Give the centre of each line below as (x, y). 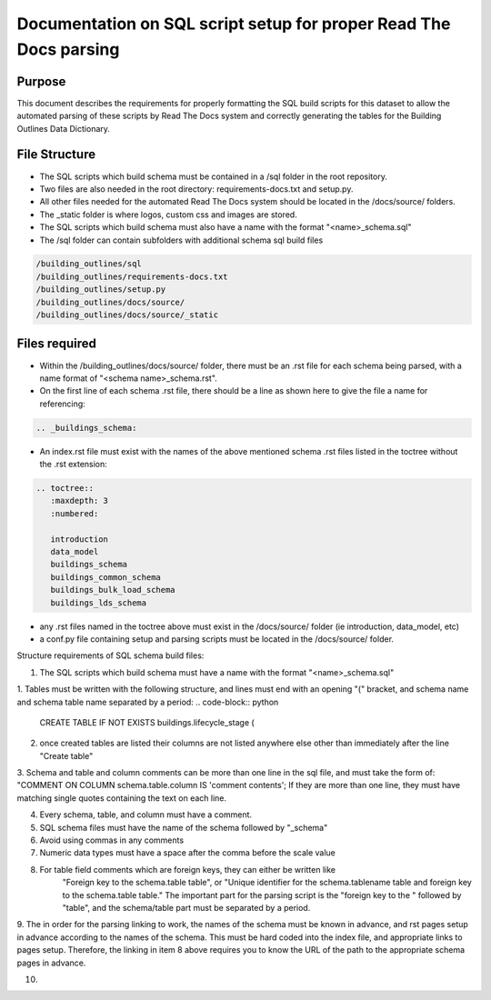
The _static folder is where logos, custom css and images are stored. (168, 215)
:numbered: (75, 513)
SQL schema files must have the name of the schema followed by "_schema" (184, 827)
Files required (57, 344)
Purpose (41, 81)
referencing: (62, 404)
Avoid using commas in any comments (112, 840)
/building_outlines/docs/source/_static (127, 315)
